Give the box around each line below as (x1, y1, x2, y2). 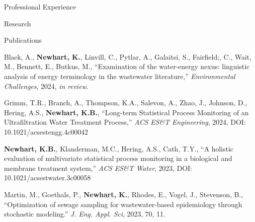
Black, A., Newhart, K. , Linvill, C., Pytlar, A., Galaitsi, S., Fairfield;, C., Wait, (4, 51, 252, 62)
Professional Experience (4, 1, 76, 11)
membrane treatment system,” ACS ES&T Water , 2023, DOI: (4, 162, 192, 173)
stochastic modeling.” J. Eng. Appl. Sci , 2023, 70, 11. (4, 209, 166, 219)
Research (4, 18, 31, 28)
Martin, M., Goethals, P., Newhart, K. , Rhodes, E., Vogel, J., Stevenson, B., (4, 189, 243, 199)
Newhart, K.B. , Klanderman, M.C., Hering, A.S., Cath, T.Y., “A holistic (4, 143, 234, 153)
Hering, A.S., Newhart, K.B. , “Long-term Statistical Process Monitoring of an (4, 107, 249, 117)
